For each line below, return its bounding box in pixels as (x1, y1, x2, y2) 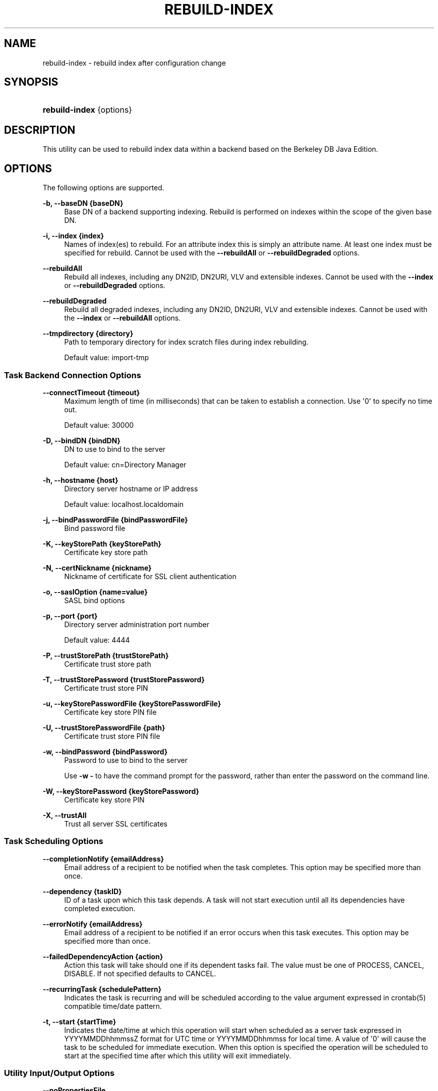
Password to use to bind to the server (64, 755, 187, 764)
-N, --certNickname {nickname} (42, 563, 152, 572)
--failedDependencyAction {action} (42, 952, 163, 961)
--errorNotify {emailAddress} (42, 919, 143, 928)
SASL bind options (64, 596, 125, 605)
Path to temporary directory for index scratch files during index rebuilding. (64, 338, 308, 347)
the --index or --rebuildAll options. (64, 314, 181, 323)
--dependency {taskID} (42, 887, 122, 896)
